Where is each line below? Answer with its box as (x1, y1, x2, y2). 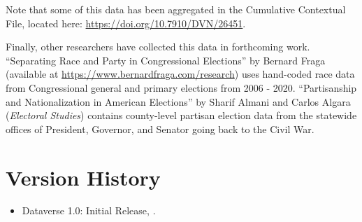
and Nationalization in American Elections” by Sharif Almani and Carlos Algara (6, 94, 351, 109)
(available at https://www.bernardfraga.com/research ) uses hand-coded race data (6, 67, 355, 81)
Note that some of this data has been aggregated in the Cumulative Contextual (6, 2, 346, 16)
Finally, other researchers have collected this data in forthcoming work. (6, 39, 310, 54)
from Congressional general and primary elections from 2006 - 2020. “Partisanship (6, 80, 357, 95)
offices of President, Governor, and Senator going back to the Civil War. (6, 121, 314, 136)
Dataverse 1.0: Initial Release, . (22, 203, 156, 218)
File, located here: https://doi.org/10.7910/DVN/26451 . (6, 15, 246, 30)
